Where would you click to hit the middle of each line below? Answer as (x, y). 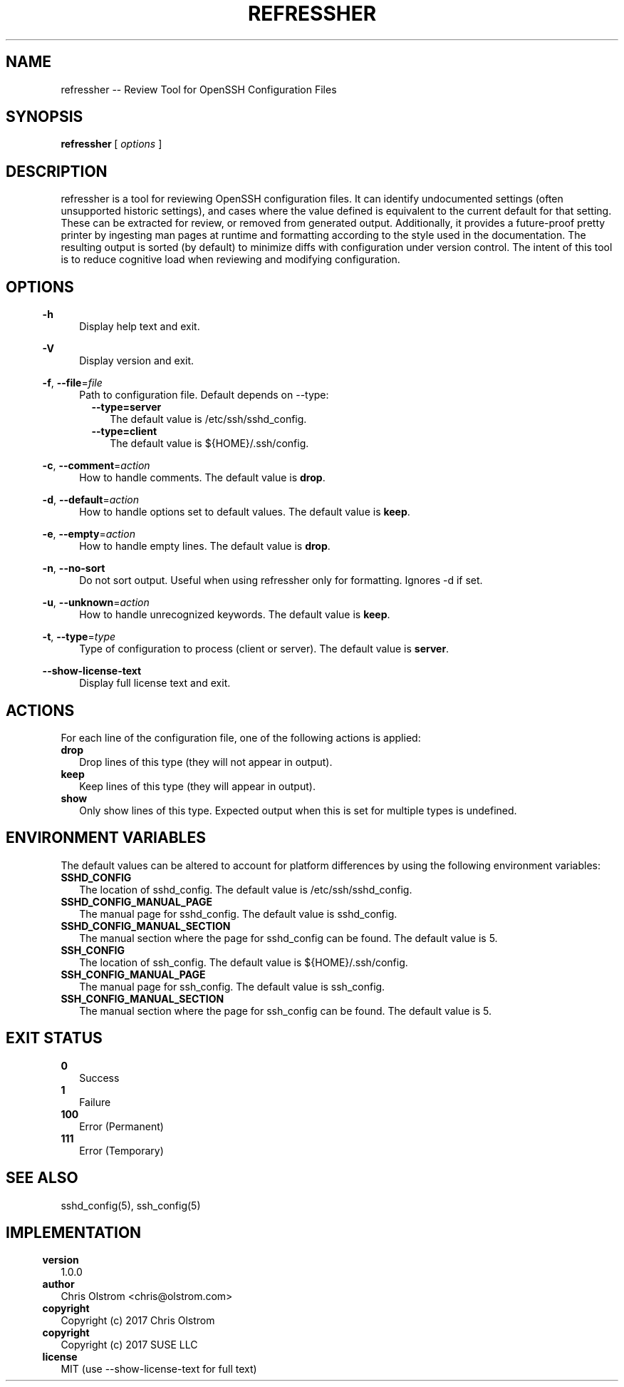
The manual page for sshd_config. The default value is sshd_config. (238, 913)
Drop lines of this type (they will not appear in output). (206, 762)
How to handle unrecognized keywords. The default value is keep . (235, 615)
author (58, 1284)
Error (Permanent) (121, 1126)
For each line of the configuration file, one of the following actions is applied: (241, 737)
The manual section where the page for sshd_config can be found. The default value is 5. (288, 938)
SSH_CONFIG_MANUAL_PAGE (133, 974)
